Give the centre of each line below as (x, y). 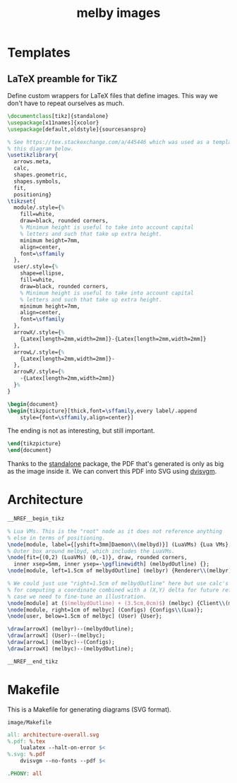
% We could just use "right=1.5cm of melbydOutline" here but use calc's (118, 584)
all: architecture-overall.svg (53, 735)
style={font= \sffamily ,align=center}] (77, 417)
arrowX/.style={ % (39, 333)
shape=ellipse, (42, 273)
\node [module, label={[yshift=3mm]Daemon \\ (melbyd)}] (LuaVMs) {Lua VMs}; (120, 544)
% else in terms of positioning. (56, 538)
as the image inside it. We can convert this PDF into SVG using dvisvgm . (112, 472)
